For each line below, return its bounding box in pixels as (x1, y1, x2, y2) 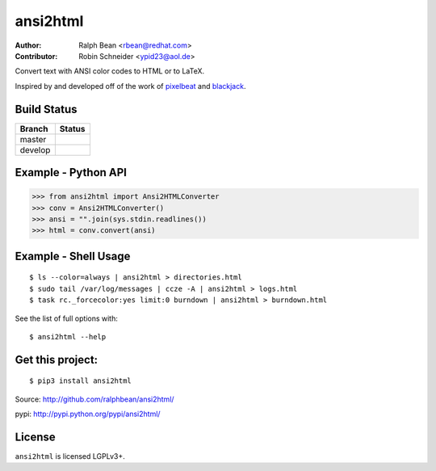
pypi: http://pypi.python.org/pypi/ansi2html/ (15, 409, 161, 419)
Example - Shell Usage (15, 249, 131, 263)
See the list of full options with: (15, 313, 119, 323)
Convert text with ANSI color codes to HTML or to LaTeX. (15, 66, 205, 76)
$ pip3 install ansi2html (29, 376, 132, 385)
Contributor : (15, 51, 58, 61)
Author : (15, 40, 42, 50)
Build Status (15, 102, 78, 116)
